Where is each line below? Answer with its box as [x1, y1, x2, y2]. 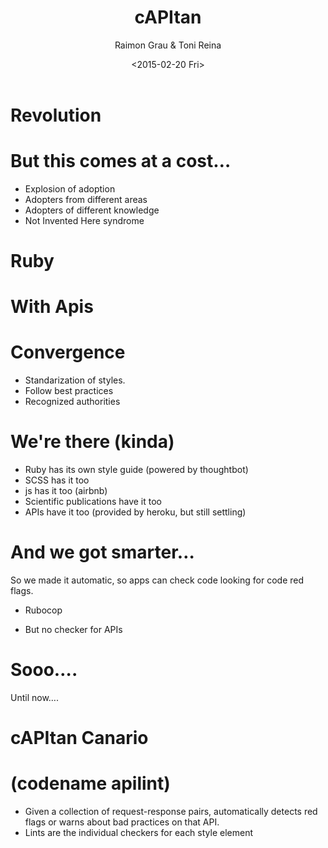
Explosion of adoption [24, 182, 116, 195]
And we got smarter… [10, 541, 195, 564]
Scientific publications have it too [24, 496, 163, 508]
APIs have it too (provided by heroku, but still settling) [24, 506, 247, 518]
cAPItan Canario [10, 727, 149, 750]
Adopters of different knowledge [24, 204, 160, 216]
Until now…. [10, 692, 59, 703]
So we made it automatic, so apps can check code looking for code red [10, 574, 305, 586]
